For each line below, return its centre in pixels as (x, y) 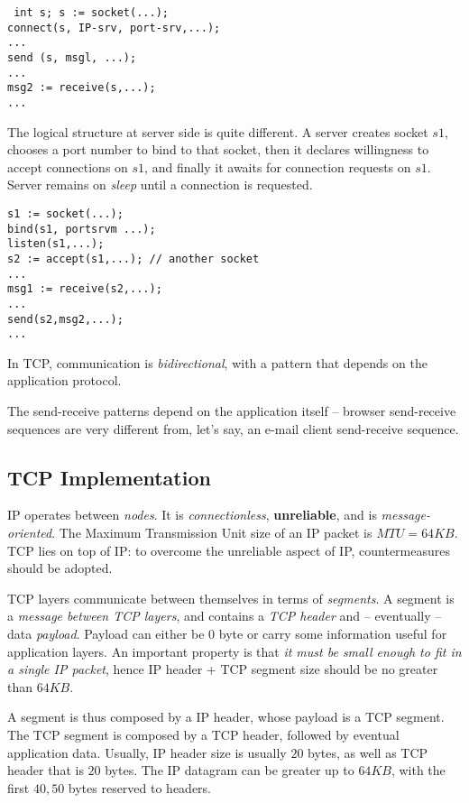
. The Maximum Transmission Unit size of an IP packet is (212, 533)
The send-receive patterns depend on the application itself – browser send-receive (232, 411)
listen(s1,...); (56, 244)
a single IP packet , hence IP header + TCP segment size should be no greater (223, 669)
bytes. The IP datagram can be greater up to (230, 770)
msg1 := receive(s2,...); (85, 289)
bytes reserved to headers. (140, 787)
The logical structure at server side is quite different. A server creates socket (218, 131)
